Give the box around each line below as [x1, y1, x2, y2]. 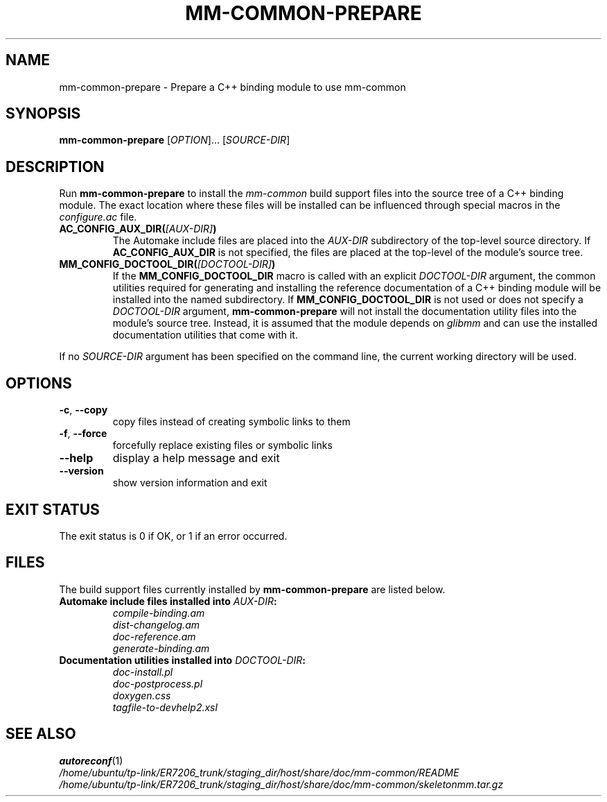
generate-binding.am [112, 642, 210, 654]
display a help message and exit [112, 451, 280, 466]
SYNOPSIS [6, 105, 81, 123]
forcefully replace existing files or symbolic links [112, 439, 333, 452]
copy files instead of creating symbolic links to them [112, 416, 351, 428]
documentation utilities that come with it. [112, 329, 298, 341]
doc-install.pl [112, 665, 173, 678]
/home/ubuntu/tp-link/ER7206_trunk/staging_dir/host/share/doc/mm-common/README [59, 766, 459, 778]
